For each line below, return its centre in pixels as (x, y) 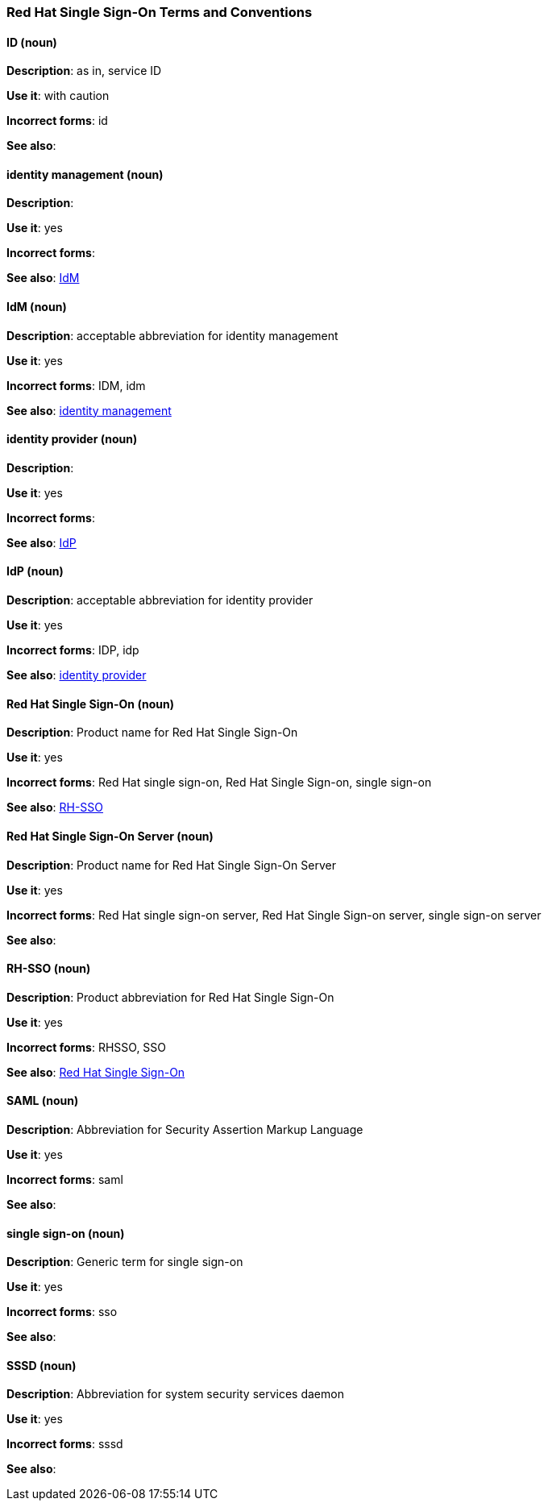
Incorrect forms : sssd (65, 1444)
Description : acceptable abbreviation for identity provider (160, 600)
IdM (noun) (37, 307)
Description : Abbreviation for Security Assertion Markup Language (185, 1129)
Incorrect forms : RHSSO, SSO (87, 1047)
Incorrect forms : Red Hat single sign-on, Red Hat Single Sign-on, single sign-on (219, 783)
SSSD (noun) (42, 1365)
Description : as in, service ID (84, 71)
